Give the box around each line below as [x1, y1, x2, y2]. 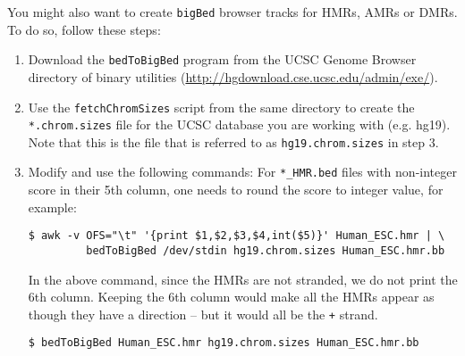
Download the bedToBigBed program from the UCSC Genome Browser [28, 50, 417, 69]
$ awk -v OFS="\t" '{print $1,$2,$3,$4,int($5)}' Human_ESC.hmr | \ [28, 229, 445, 243]
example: [28, 197, 77, 216]
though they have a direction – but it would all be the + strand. [28, 304, 378, 323]
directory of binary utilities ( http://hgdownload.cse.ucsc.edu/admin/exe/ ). [28, 67, 438, 86]
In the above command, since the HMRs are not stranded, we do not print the [28, 269, 458, 288]
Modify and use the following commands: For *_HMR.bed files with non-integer [28, 162, 457, 181]
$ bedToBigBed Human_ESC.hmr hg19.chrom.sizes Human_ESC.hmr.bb [28, 336, 419, 350]
